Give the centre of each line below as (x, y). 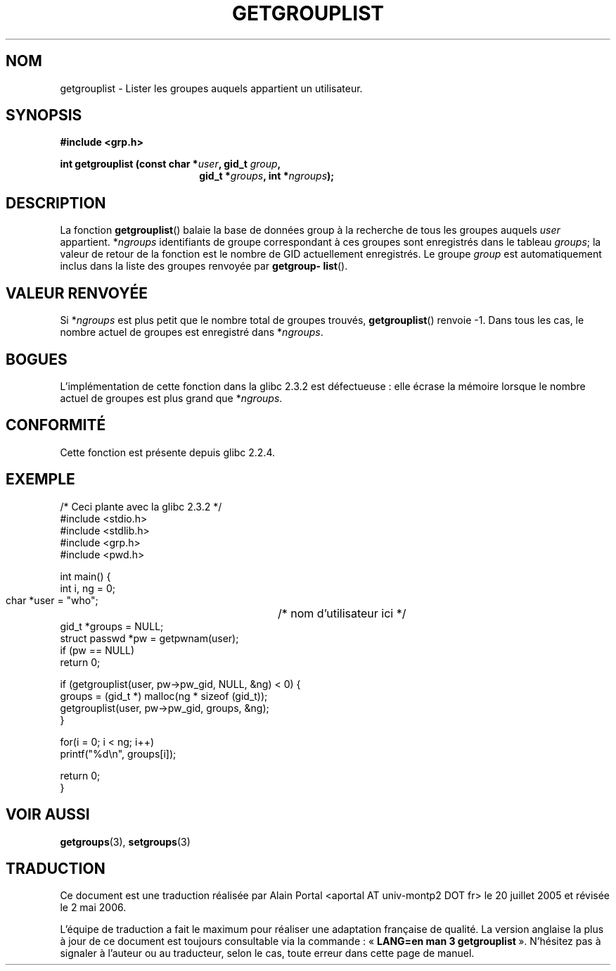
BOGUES (37, 359)
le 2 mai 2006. (93, 908)
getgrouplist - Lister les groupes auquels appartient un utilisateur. (211, 88)
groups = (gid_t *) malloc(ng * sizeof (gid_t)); (164, 696)
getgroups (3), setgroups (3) (125, 841)
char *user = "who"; (52, 600)
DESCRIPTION (56, 203)
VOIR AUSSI (48, 815)
